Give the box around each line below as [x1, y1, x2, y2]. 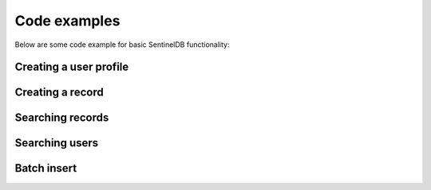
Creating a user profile [14, 60, 129, 74]
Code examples [14, 12, 121, 29]
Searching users [14, 136, 99, 150]
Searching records [14, 111, 109, 125]
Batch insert [14, 161, 77, 175]
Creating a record [14, 86, 104, 99]
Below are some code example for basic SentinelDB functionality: [14, 40, 230, 49]
